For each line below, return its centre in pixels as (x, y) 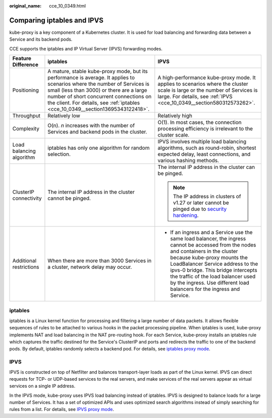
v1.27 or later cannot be (201, 203)
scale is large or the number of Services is (208, 90)
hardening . (186, 215)
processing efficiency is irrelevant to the (205, 129)
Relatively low (64, 116)
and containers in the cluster (204, 251)
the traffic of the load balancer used (213, 276)
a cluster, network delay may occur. (90, 267)
